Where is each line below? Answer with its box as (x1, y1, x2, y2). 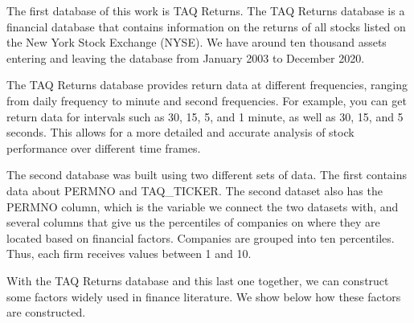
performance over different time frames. (6, 139, 201, 156)
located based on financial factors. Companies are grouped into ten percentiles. (6, 229, 395, 246)
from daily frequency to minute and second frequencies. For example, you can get (6, 92, 407, 108)
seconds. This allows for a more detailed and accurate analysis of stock (6, 124, 355, 141)
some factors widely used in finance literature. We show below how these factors (6, 288, 401, 305)
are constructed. (6, 304, 86, 321)
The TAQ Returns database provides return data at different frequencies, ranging (6, 76, 408, 93)
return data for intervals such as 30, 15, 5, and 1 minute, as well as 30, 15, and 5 (6, 108, 404, 125)
